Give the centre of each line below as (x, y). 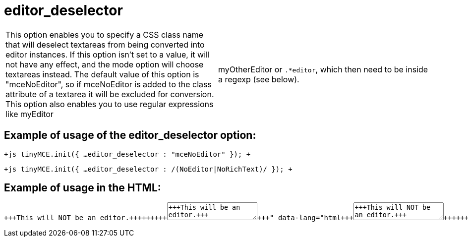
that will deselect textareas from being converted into (105, 44)
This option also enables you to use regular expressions (110, 104)
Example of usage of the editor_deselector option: (130, 135)
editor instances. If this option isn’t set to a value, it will (108, 54)
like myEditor (29, 114)
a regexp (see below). (259, 79)
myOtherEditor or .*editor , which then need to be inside (323, 69)
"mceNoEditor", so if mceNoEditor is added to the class (109, 84)
